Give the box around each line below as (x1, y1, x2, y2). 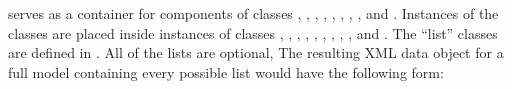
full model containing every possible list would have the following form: (8, 61, 444, 82)
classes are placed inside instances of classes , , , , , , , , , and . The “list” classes (8, 22, 498, 43)
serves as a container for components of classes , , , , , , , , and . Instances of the (8, 3, 499, 23)
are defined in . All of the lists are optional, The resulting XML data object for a (8, 42, 504, 63)
